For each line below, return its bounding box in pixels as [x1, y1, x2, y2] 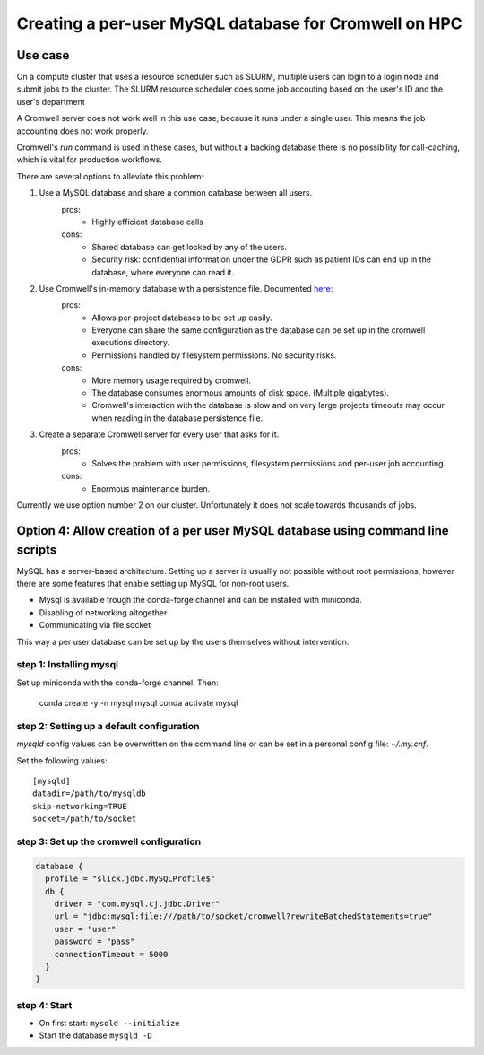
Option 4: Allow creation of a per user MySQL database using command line [16, 523, 449, 538]
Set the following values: [16, 754, 108, 766]
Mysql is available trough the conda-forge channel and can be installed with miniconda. [39, 595, 362, 606]
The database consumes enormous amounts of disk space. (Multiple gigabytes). [91, 388, 390, 398]
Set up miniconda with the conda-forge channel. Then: [16, 677, 219, 688]
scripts [16, 542, 57, 557]
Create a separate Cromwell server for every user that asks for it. [39, 429, 280, 440]
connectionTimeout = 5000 [54, 949, 169, 959]
